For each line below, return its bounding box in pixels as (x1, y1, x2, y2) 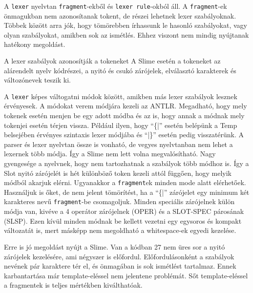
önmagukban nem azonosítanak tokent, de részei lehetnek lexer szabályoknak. (4, 10, 236, 21)
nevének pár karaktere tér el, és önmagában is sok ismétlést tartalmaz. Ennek (4, 261, 236, 271)
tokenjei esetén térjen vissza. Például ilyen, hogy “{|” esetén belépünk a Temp (4, 120, 237, 130)
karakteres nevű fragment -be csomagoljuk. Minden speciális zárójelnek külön (4, 196, 235, 207)
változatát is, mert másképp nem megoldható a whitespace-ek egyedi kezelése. (4, 225, 236, 235)
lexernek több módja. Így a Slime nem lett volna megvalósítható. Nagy (4, 148, 216, 159)
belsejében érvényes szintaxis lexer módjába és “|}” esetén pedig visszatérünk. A (4, 129, 244, 140)
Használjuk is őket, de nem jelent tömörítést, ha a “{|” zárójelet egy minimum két (4, 187, 250, 197)
